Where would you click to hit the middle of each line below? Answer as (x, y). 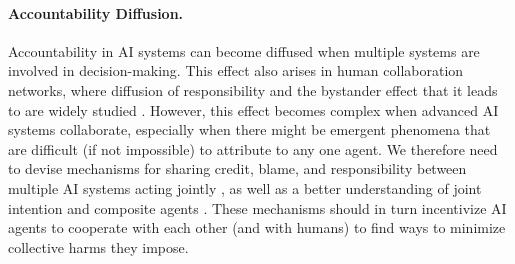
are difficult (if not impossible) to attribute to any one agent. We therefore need (253, 148)
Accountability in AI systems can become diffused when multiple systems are (244, 50)
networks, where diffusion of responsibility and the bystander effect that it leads (253, 89)
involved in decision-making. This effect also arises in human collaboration (236, 70)
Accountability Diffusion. (96, 12)
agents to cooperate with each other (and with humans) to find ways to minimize (257, 227)
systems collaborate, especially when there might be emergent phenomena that (249, 129)
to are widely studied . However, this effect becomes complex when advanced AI (253, 109)
